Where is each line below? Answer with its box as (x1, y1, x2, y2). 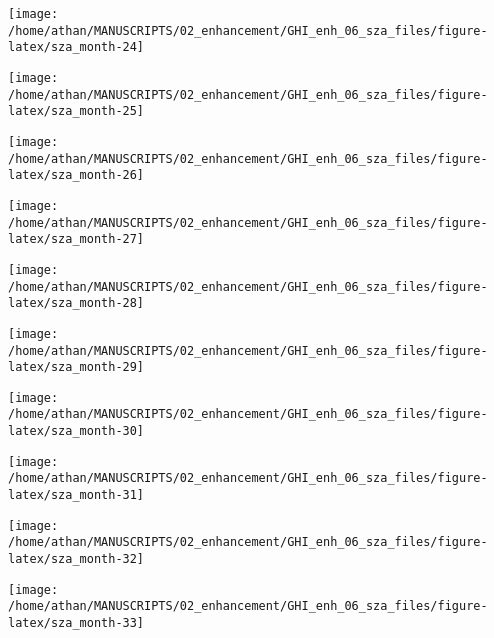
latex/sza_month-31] (8, 488, 145, 503)
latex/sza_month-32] (8, 552, 145, 567)
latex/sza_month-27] (8, 232, 145, 247)
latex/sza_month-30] (8, 424, 145, 439)
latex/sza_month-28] (8, 296, 145, 311)
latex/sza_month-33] (8, 616, 145, 631)
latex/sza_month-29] (8, 360, 145, 375)
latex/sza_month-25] (8, 104, 145, 119)
